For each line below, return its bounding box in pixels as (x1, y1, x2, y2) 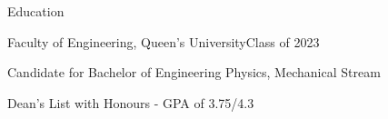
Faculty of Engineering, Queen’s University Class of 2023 (7, 32, 320, 51)
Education (7, 2, 65, 20)
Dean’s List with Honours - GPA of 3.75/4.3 (7, 93, 254, 112)
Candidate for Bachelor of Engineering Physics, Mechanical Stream (7, 63, 381, 82)
